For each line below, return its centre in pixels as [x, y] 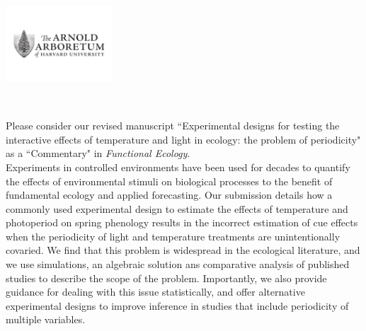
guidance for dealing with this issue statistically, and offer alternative [155, 292]
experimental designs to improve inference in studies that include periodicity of [177, 305]
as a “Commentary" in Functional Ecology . [98, 153]
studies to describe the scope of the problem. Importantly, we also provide [166, 278]
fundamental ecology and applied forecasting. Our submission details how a [169, 195]
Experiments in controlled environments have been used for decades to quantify [178, 167]
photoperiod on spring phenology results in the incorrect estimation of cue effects [182, 222]
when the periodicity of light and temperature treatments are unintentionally [173, 236]
